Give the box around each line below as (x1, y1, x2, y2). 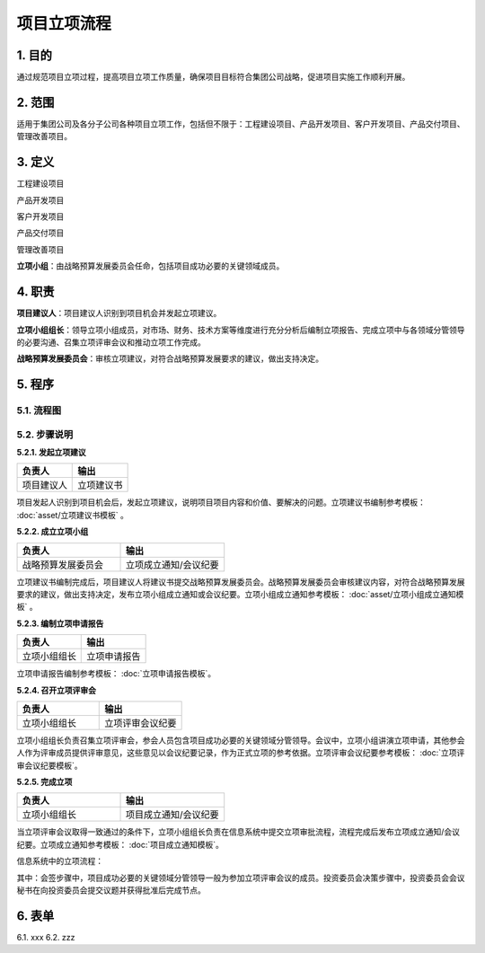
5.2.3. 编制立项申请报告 (16, 618, 104, 629)
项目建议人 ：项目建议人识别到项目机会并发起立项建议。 (16, 308, 222, 319)
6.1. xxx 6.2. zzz (16, 931, 75, 942)
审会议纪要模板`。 (16, 760, 83, 771)
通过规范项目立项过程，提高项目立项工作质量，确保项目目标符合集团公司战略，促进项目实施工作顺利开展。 (16, 72, 410, 83)
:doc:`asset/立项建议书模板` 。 (16, 509, 129, 520)
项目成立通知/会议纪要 (125, 808, 219, 821)
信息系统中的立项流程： (16, 856, 103, 867)
